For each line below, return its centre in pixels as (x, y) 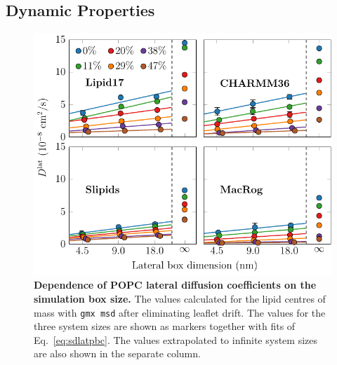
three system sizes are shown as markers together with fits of (165, 326)
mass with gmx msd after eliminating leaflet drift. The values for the (180, 312)
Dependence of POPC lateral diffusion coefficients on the (175, 285)
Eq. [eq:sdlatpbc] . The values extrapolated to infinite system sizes (176, 339)
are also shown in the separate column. (117, 353)
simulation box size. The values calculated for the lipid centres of (180, 298)
